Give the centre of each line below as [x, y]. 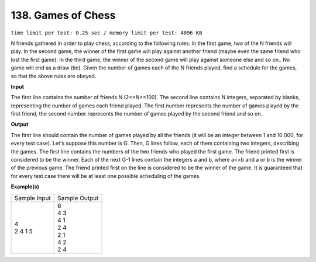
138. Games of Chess [63, 15]
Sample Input [32, 198]
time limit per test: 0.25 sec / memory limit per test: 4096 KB [107, 33]
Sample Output [78, 198]
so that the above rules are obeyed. [54, 76]
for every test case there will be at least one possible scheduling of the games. [106, 176]
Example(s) [25, 187]
